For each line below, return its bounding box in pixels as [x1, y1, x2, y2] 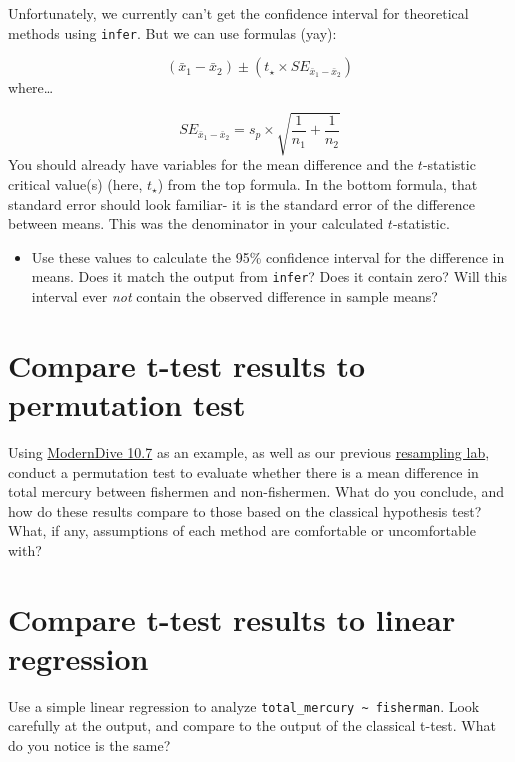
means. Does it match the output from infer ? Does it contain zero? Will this [31, 266, 507, 287]
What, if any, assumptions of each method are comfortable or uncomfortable [8, 520, 476, 541]
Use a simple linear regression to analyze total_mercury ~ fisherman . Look [8, 695, 480, 716]
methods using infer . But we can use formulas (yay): [8, 22, 337, 43]
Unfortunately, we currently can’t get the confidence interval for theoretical [8, 3, 469, 23]
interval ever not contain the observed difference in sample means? [31, 286, 438, 307]
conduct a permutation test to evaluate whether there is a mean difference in [8, 461, 479, 482]
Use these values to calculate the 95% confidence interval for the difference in [31, 246, 505, 267]
